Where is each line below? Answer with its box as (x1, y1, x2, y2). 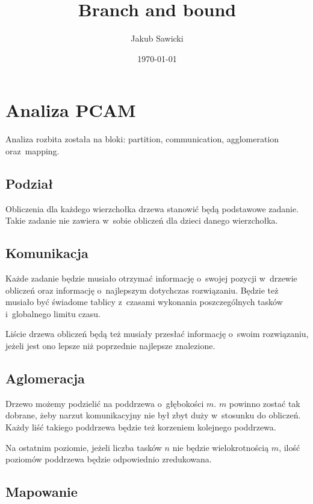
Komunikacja (5, 244, 88, 262)
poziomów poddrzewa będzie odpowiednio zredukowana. (5, 453, 212, 465)
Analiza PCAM (5, 98, 136, 122)
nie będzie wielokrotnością (172, 441, 269, 453)
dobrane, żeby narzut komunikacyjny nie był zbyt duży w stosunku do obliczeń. (5, 409, 301, 421)
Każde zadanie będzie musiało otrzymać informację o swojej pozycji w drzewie (5, 272, 297, 285)
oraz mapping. (5, 144, 60, 157)
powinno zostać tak (229, 397, 300, 409)
